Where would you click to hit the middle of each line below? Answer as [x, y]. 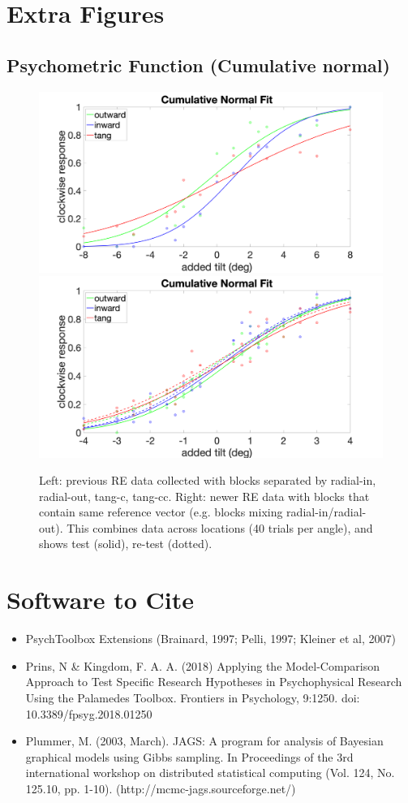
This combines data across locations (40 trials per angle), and [220, 527]
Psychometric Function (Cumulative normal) [198, 65]
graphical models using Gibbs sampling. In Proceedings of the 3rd [189, 756]
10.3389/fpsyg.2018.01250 [89, 713]
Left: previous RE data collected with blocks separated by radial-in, [208, 480]
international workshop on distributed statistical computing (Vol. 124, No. [210, 773]
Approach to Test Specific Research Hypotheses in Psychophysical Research [214, 682]
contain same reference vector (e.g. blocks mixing [161, 512]
